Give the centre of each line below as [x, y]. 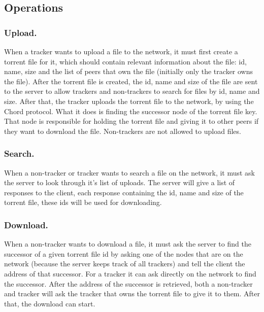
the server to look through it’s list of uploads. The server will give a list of [120, 182]
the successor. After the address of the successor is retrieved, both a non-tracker [128, 283]
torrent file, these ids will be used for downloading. [83, 202]
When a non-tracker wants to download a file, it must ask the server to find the [128, 244]
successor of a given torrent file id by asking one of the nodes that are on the [124, 253]
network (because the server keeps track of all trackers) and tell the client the [125, 264]
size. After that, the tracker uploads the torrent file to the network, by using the [129, 101]
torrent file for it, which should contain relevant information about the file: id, [125, 61]
